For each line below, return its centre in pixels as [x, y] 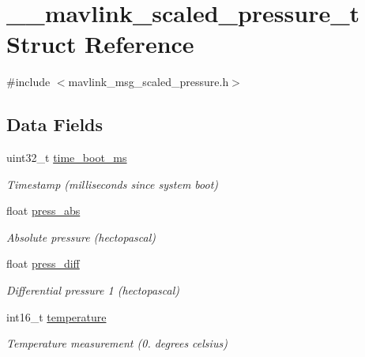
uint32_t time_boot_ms [67, 158]
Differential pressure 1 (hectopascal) [93, 290]
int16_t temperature [56, 316]
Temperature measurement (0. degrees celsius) [117, 343]
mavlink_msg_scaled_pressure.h [149, 82]
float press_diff [43, 263]
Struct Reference [100, 44]
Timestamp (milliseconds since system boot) [113, 184]
